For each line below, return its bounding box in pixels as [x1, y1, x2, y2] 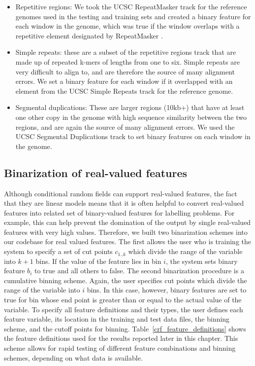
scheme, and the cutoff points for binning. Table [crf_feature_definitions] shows [4, 323, 246, 333]
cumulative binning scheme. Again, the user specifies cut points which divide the [4, 275, 247, 285]
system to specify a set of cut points [4, 246, 113, 256]
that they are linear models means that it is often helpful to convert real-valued [4, 198, 244, 208]
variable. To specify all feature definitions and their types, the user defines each [4, 304, 243, 314]
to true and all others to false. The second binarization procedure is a [34, 265, 244, 276]
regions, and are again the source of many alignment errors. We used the [15, 121, 235, 132]
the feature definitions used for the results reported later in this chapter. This [4, 333, 238, 343]
